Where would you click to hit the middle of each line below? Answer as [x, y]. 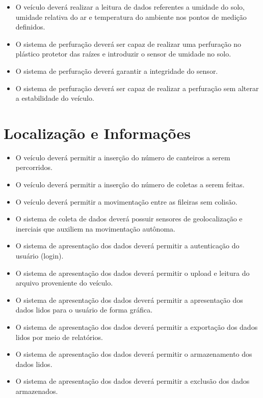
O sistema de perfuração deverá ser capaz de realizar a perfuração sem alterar [137, 88]
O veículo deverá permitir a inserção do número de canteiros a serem [123, 157]
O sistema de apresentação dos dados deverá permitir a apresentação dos [129, 300]
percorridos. [34, 167]
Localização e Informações [97, 133]
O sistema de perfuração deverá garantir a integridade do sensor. [117, 70]
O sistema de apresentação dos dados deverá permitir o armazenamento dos [134, 354]
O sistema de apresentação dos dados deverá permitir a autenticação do [127, 246]
